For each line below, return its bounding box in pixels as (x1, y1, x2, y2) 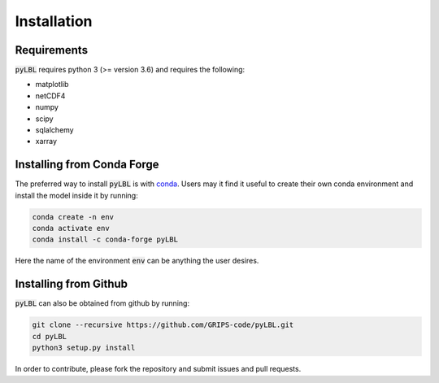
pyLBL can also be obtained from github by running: (15, 298, 190, 308)
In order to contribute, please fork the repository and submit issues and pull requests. (15, 364, 302, 374)
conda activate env (32, 224, 110, 233)
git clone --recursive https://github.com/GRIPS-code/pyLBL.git (32, 320, 294, 329)
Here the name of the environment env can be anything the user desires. (15, 256, 259, 266)
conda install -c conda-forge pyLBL (32, 235, 179, 244)
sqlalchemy (35, 125, 74, 135)
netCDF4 (35, 90, 66, 101)
